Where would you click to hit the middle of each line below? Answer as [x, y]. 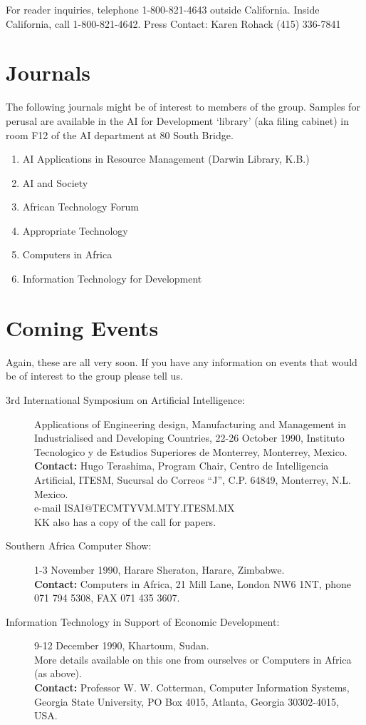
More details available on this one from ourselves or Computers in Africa [193, 659]
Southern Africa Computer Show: [79, 546]
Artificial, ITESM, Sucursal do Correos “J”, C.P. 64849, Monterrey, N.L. [193, 479]
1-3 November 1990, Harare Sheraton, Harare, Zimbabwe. [160, 569]
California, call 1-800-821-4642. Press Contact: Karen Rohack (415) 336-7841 [173, 23]
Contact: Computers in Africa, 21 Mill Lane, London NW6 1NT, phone [193, 583]
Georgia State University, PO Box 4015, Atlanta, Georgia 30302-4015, [187, 701]
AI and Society [55, 182]
